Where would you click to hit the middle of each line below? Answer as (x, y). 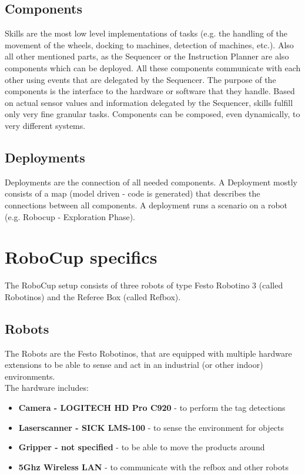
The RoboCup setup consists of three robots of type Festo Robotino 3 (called (144, 285)
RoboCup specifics (81, 257)
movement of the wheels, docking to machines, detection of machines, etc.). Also (149, 44)
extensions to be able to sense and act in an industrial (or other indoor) (134, 365)
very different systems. (45, 125)
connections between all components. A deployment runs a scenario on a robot (146, 205)
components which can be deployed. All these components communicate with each (153, 67)
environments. (30, 376)
